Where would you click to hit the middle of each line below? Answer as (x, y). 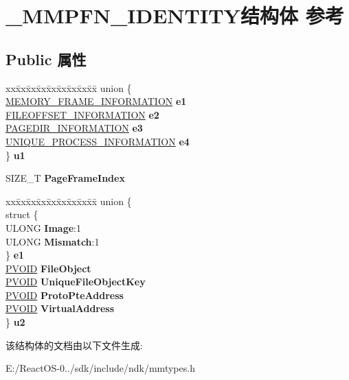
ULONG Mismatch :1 (53, 241)
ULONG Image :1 (43, 227)
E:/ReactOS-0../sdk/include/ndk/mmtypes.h (100, 368)
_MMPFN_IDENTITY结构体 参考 (175, 15)
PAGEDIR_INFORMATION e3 (74, 128)
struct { (22, 214)
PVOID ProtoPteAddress (65, 295)
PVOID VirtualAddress (60, 308)
